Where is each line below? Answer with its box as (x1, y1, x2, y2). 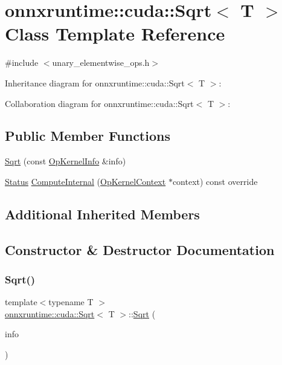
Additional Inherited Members (5, 204, 200, 223)
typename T (48, 296, 94, 308)
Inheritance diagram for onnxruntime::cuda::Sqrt (5, 76, 185, 89)
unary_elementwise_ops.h (52, 56, 150, 69)
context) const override (172, 175, 258, 187)
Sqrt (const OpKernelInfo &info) (5, 155, 126, 167)
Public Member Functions (5, 126, 170, 145)
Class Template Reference (5, 21, 225, 46)
